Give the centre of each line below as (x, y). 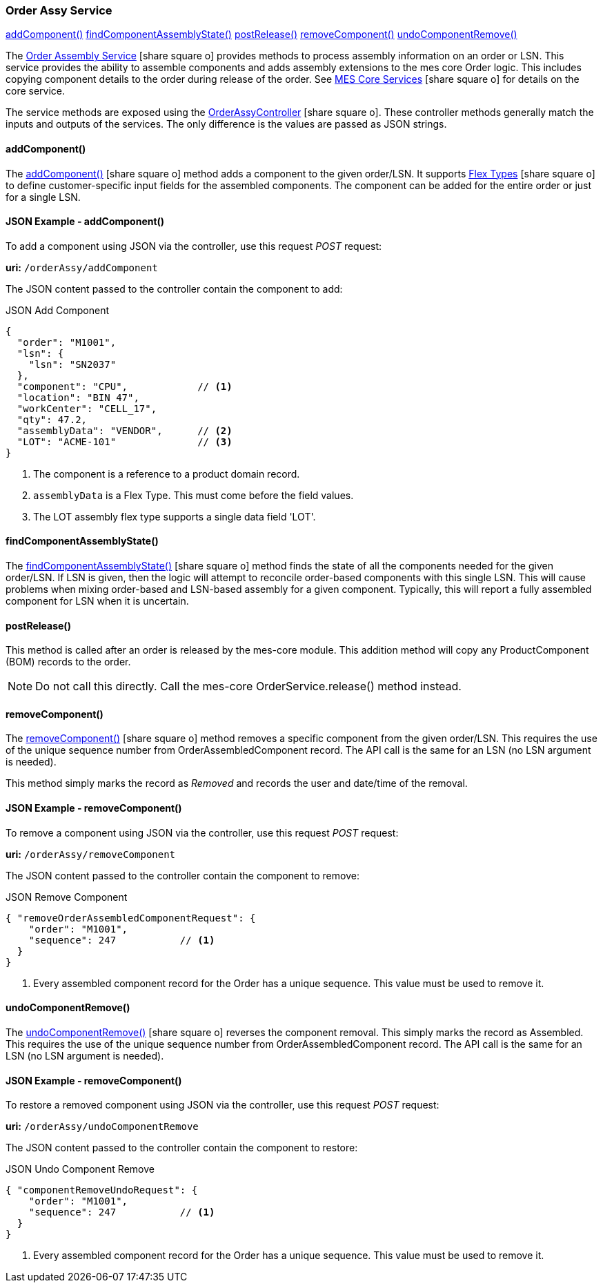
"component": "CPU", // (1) (125, 386)
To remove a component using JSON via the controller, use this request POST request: (202, 832)
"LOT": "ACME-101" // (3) (125, 441)
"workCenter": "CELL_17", (87, 408)
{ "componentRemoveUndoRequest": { (102, 1190)
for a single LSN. (43, 197)
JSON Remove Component (67, 897)
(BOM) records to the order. (68, 662)
